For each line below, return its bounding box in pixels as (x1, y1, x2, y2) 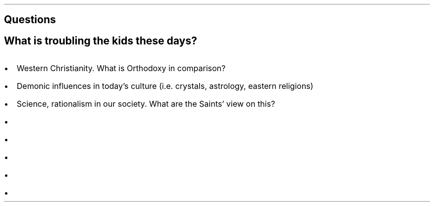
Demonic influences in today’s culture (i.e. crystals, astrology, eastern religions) (16, 81, 314, 91)
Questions (4, 13, 56, 26)
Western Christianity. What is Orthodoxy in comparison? (16, 63, 226, 74)
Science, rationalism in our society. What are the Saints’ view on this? (16, 99, 275, 109)
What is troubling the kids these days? (4, 34, 197, 47)
